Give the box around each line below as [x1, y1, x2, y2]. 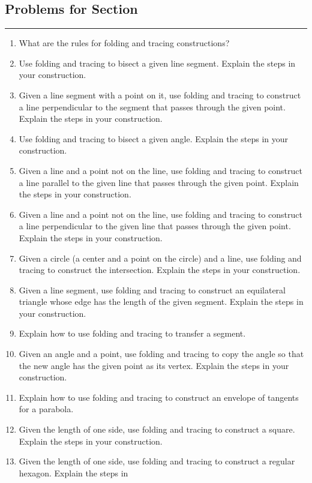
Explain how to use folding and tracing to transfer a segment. [19, 327, 246, 340]
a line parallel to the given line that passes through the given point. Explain [19, 176, 299, 188]
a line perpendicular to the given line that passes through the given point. [19, 220, 291, 232]
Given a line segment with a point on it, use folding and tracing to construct [19, 88, 301, 101]
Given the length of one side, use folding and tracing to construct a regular [19, 455, 295, 467]
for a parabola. [19, 403, 74, 415]
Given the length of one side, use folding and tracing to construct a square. [19, 423, 295, 436]
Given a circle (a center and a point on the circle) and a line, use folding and [19, 251, 302, 264]
